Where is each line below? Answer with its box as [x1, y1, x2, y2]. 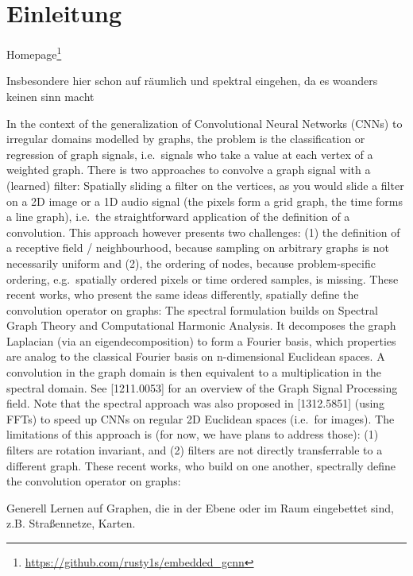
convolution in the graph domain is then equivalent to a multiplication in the [6, 364, 381, 381]
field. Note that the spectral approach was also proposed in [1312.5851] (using [6, 395, 385, 412]
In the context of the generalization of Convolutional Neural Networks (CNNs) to [6, 114, 403, 131]
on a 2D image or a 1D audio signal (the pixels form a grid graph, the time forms [6, 192, 403, 209]
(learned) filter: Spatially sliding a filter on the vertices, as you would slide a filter [6, 176, 404, 193]
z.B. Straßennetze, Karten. [6, 515, 136, 532]
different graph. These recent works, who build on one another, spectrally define [6, 457, 396, 474]
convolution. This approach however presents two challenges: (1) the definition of [6, 223, 400, 240]
